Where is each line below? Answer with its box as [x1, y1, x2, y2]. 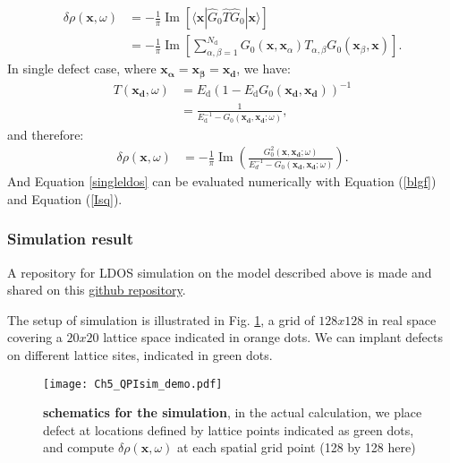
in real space [367, 310, 437, 329]
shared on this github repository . [7, 280, 186, 299]
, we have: [236, 59, 291, 78]
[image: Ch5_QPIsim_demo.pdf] [43, 377, 223, 390]
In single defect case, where [7, 59, 157, 78]
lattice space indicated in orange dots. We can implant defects [103, 328, 444, 347]
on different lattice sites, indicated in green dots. [7, 345, 273, 364]
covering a [7, 328, 63, 347]
